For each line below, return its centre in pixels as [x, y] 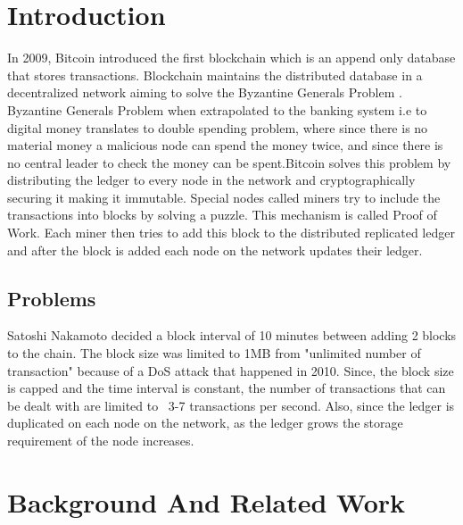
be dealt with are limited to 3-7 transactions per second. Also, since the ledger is [231, 405]
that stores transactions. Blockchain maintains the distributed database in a [215, 75]
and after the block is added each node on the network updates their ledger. [215, 250]
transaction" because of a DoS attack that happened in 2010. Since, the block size [231, 370]
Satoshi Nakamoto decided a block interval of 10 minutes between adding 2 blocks [232, 335]
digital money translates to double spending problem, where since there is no [218, 127]
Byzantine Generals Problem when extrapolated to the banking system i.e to [217, 109]
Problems [52, 298]
